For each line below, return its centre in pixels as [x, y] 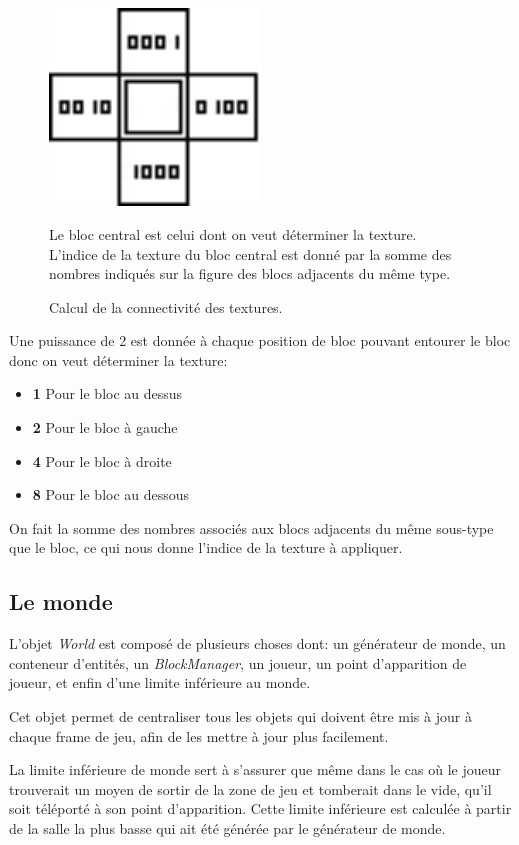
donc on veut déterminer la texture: [118, 359]
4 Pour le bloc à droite [102, 460]
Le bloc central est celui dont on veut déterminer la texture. [233, 233]
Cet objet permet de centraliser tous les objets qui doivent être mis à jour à [240, 716]
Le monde [61, 601]
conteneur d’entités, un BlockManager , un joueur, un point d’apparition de [238, 662]
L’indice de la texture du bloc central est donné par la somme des [250, 253]
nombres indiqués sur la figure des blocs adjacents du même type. [250, 273]
